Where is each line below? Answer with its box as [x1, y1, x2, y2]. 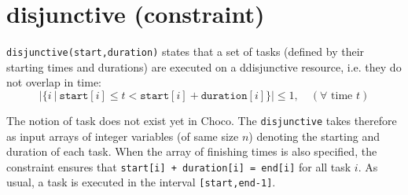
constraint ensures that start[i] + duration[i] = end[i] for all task [6, 158, 351, 175]
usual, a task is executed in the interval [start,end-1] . [6, 174, 276, 190]
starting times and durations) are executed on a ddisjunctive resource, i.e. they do [6, 58, 402, 75]
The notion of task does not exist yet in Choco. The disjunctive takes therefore [6, 112, 397, 128]
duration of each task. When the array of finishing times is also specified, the [6, 143, 377, 160]
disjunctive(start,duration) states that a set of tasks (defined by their [6, 43, 365, 60]
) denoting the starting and [248, 127, 380, 144]
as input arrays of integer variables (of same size [6, 127, 239, 144]
